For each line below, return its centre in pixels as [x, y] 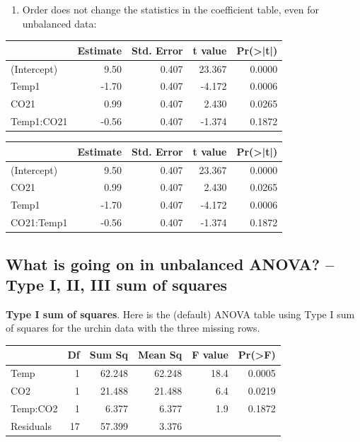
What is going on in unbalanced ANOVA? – [170, 263]
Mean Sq [160, 355]
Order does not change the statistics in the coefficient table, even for [171, 9]
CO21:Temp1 [39, 222]
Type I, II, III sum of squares [117, 284]
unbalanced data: [59, 23]
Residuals [31, 425]
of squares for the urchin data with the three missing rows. [133, 328]
